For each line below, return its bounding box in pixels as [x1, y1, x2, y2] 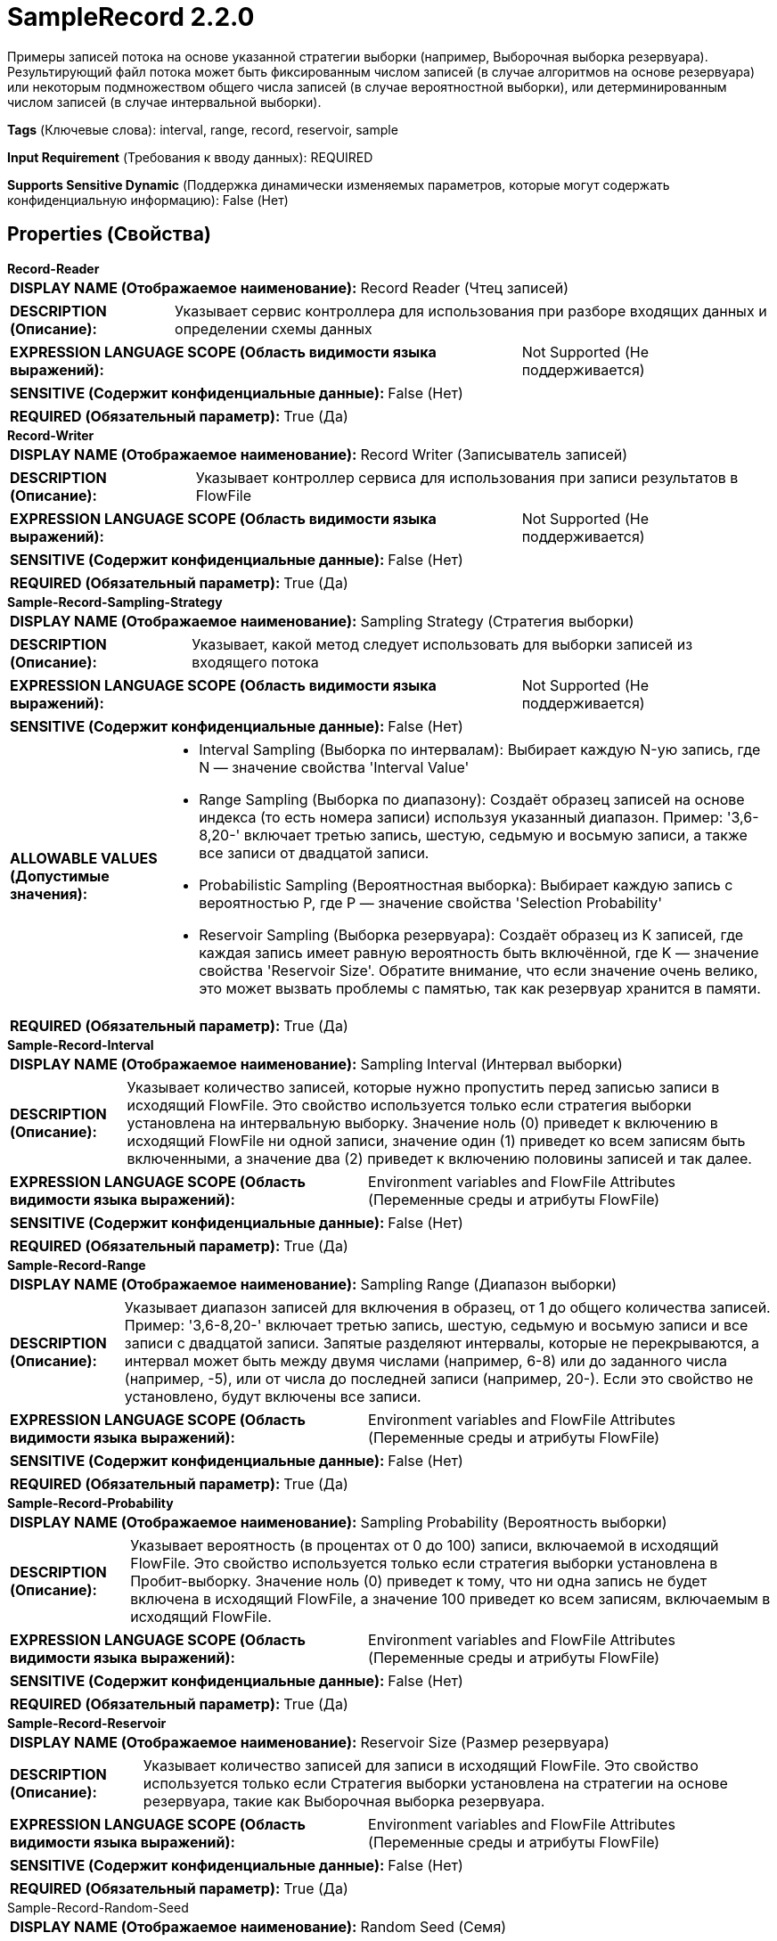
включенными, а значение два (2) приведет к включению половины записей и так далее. [127, 1149, 752, 1167]
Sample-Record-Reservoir [7, 1715, 167, 1731]
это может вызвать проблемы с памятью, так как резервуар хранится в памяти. [199, 979, 761, 997]
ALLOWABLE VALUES [10, 848, 158, 867]
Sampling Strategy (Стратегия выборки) [360, 611, 634, 630]
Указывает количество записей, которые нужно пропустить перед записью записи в [127, 1077, 720, 1096]
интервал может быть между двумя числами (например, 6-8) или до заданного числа [124, 1351, 727, 1370]
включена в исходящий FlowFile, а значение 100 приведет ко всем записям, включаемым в [130, 1589, 771, 1608]
